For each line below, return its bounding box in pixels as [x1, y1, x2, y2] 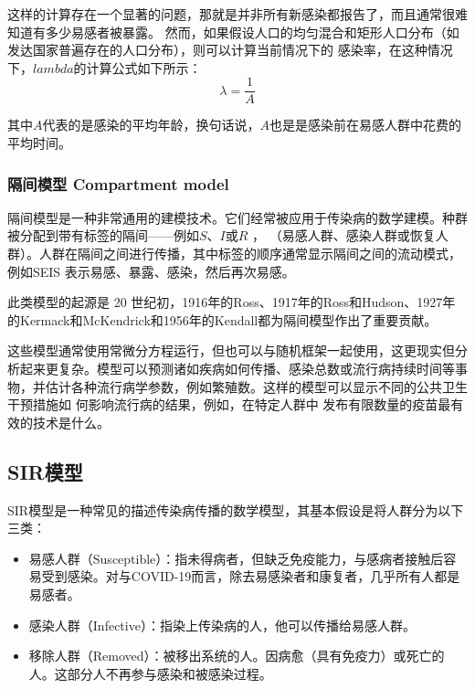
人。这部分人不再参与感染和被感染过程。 [28, 663, 272, 683]
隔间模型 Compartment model [7, 172, 229, 195]
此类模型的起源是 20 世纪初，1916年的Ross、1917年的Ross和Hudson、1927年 [7, 292, 456, 312]
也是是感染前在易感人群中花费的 [269, 115, 461, 134]
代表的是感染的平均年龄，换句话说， [42, 115, 260, 134]
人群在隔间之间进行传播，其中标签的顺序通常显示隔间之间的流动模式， [38, 244, 461, 263]
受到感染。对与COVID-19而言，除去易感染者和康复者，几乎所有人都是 [41, 567, 460, 586]
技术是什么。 [32, 412, 110, 431]
